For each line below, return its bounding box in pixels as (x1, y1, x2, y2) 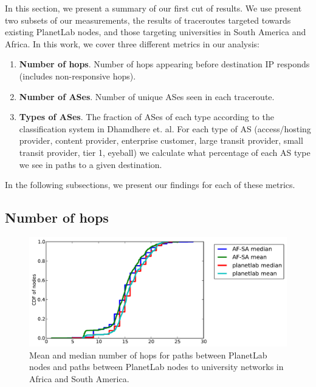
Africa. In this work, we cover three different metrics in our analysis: (5, 37, 259, 50)
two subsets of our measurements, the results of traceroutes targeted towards (5, 13, 291, 26)
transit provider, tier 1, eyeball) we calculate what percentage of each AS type (19, 146, 311, 158)
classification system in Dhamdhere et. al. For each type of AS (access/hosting (19, 122, 311, 135)
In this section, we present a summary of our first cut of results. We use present (5, 2, 302, 14)
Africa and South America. (29, 372, 129, 385)
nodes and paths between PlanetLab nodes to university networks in (29, 360, 284, 373)
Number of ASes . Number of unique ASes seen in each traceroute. (19, 90, 275, 103)
